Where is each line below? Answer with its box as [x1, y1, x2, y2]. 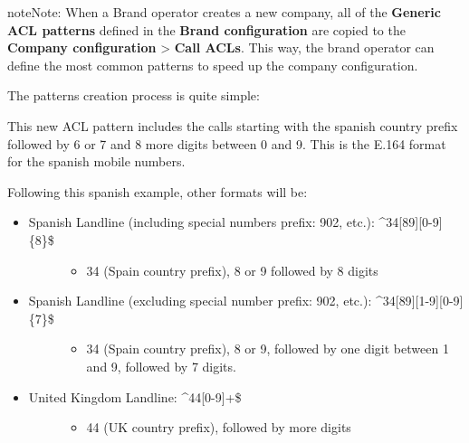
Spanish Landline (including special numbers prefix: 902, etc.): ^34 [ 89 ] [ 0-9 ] [28, 212, 443, 231]
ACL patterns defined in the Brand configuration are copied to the [7, 20, 406, 39]
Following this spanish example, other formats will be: [7, 182, 308, 201]
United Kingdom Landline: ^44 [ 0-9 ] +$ [28, 387, 242, 406]
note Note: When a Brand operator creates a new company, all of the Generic [7, 3, 441, 21]
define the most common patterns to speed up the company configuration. [7, 55, 418, 74]
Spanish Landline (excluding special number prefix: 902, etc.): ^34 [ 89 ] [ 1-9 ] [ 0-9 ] [28, 291, 464, 310]
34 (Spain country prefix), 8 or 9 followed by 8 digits [86, 260, 378, 279]
